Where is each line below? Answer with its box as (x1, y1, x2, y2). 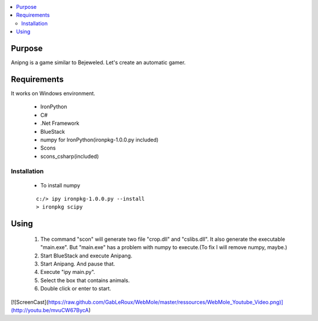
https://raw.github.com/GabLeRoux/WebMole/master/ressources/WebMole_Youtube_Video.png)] (48, 298, 284, 306)
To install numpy (40, 181, 81, 188)
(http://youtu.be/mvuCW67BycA (11, 306, 89, 313)
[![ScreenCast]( (11, 298, 49, 306)
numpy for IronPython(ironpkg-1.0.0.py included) (40, 136, 159, 143)
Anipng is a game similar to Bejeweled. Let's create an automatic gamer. (11, 59, 186, 66)
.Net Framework (40, 120, 79, 127)
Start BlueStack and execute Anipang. (40, 252, 132, 259)
